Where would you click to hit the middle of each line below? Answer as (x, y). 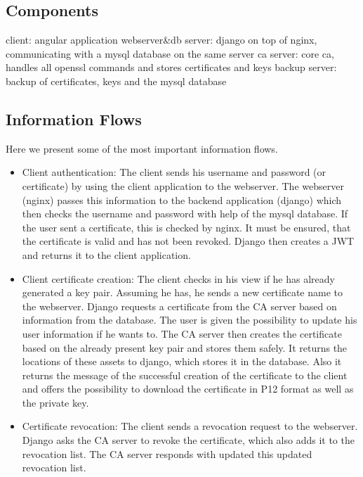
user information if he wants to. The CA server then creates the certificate (182, 333)
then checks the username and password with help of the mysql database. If (185, 214)
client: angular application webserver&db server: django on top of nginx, (161, 40)
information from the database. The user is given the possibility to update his (190, 320)
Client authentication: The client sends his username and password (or (174, 172)
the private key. (55, 402)
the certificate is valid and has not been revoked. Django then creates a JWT (188, 241)
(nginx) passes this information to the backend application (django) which (182, 199)
